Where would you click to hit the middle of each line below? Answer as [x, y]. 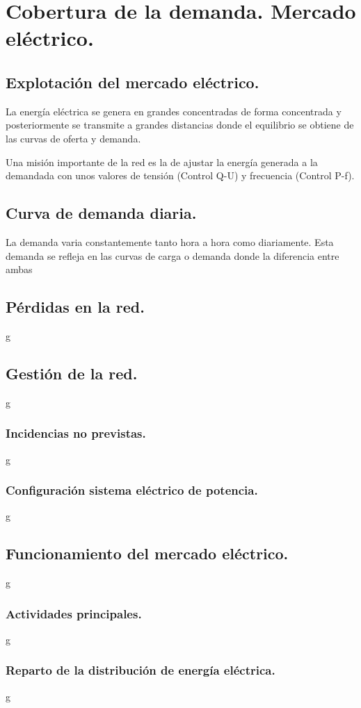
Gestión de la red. [72, 373]
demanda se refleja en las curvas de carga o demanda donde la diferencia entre [173, 255]
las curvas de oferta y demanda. [73, 138]
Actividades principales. [74, 613]
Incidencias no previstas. [76, 433]
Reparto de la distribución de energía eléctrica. [141, 670]
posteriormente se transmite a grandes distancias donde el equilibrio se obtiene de [180, 125]
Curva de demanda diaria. [101, 213]
